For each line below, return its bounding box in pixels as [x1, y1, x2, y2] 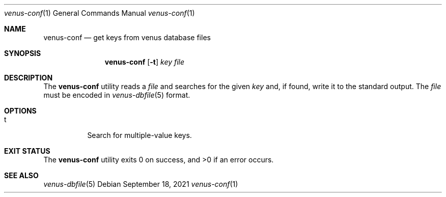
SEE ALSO [4, 171, 39, 180]
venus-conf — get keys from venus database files [43, 33, 211, 42]
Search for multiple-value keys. [87, 131, 192, 139]
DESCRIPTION [4, 73, 53, 82]
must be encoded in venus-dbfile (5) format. [43, 91, 190, 99]
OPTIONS [4, 106, 37, 115]
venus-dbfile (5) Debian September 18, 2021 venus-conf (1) [43, 180, 238, 188]
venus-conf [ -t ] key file [104, 58, 185, 66]
